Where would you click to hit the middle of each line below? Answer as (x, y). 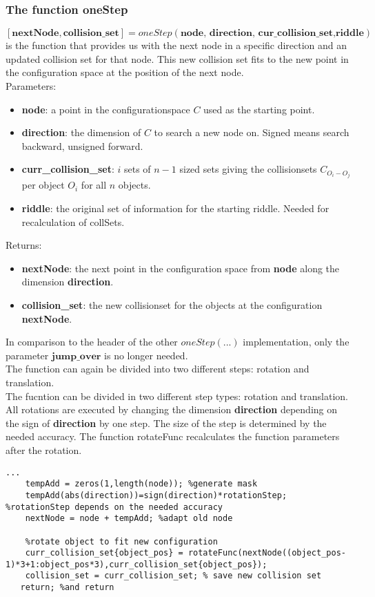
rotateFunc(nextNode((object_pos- (267, 553)
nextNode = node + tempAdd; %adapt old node (129, 519)
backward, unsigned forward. (82, 145)
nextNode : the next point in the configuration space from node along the (181, 268)
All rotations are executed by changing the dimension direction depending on (172, 409)
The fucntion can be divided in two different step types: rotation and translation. (177, 396)
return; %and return (67, 588)
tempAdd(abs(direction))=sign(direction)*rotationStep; (156, 495)
